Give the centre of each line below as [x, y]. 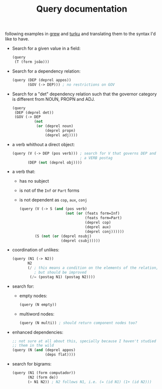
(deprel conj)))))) [105, 232]
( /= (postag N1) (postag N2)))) [63, 277]
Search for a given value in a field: [46, 48]
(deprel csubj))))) [81, 241]
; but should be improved [60, 273]
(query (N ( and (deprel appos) [44, 350]
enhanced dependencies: [38, 332]
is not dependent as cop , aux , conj [53, 200]
